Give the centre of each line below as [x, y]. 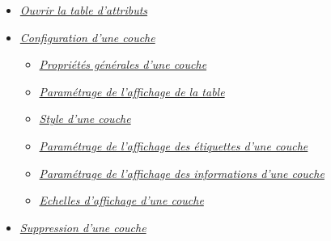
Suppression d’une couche [83, 227]
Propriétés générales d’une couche [123, 64]
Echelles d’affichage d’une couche [121, 200]
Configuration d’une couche [87, 37]
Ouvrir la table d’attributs [84, 10]
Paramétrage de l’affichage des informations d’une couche [182, 173]
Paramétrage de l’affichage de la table [132, 91]
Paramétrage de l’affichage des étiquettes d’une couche [174, 145]
